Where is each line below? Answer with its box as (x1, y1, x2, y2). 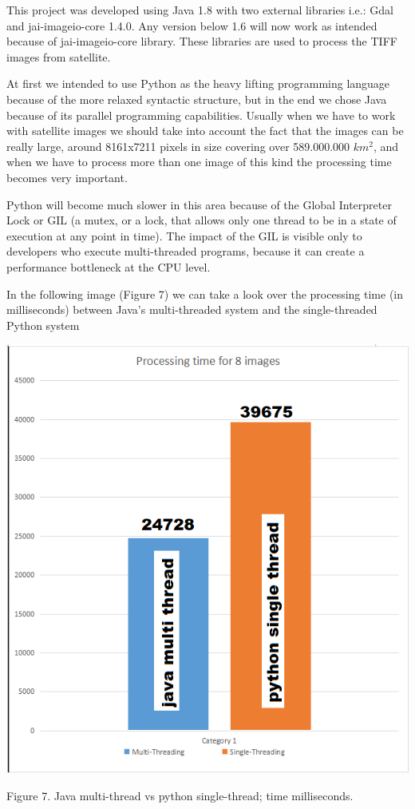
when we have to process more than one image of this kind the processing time (6, 153, 392, 170)
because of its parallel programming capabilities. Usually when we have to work (6, 106, 396, 123)
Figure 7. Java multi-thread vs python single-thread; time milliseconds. (6, 787, 354, 804)
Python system (6, 316, 80, 333)
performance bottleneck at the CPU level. (6, 258, 211, 275)
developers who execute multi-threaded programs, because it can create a (6, 243, 365, 260)
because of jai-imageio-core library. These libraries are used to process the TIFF (6, 33, 397, 50)
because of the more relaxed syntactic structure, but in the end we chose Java (6, 90, 387, 107)
